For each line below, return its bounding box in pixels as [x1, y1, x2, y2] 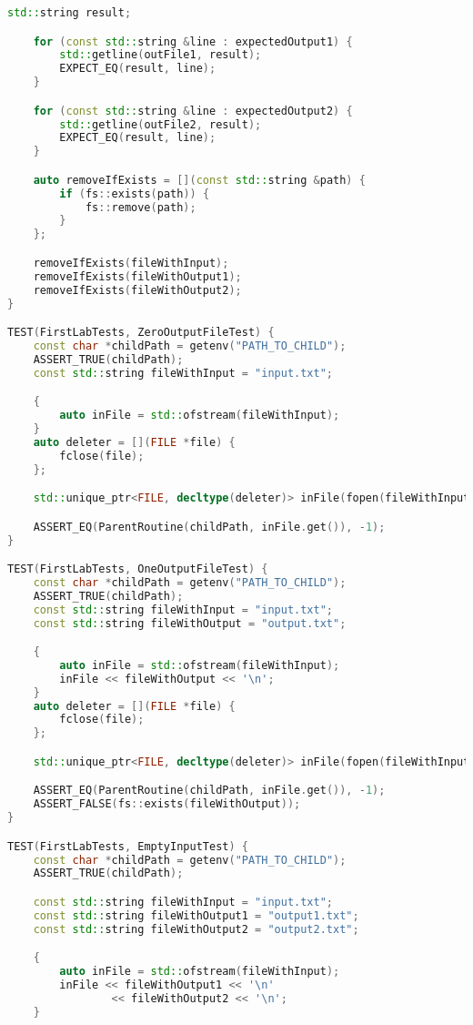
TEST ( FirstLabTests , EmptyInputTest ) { [7, 839, 248, 853]
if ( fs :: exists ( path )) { [59, 187, 210, 200]
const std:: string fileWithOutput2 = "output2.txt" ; [33, 922, 359, 936]
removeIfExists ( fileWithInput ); [33, 256, 229, 269]
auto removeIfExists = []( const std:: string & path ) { [33, 173, 366, 187]
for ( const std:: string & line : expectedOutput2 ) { [33, 104, 353, 117]
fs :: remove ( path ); [85, 200, 196, 214]
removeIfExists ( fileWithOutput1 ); [33, 269, 242, 283]
